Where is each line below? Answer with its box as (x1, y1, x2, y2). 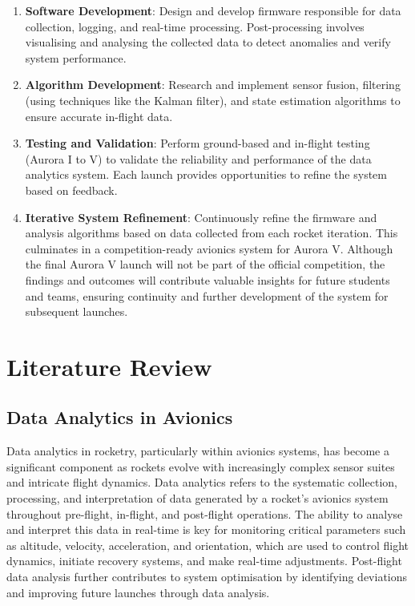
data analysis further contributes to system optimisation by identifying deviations (6, 568, 408, 585)
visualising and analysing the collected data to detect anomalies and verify (25, 34, 391, 50)
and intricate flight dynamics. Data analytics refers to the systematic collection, (6, 474, 397, 491)
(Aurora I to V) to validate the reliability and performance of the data (25, 150, 372, 167)
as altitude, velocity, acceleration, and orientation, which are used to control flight (6, 536, 409, 553)
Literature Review (6, 349, 212, 382)
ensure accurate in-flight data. (25, 107, 173, 124)
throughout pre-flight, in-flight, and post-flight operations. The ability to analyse (6, 505, 403, 522)
